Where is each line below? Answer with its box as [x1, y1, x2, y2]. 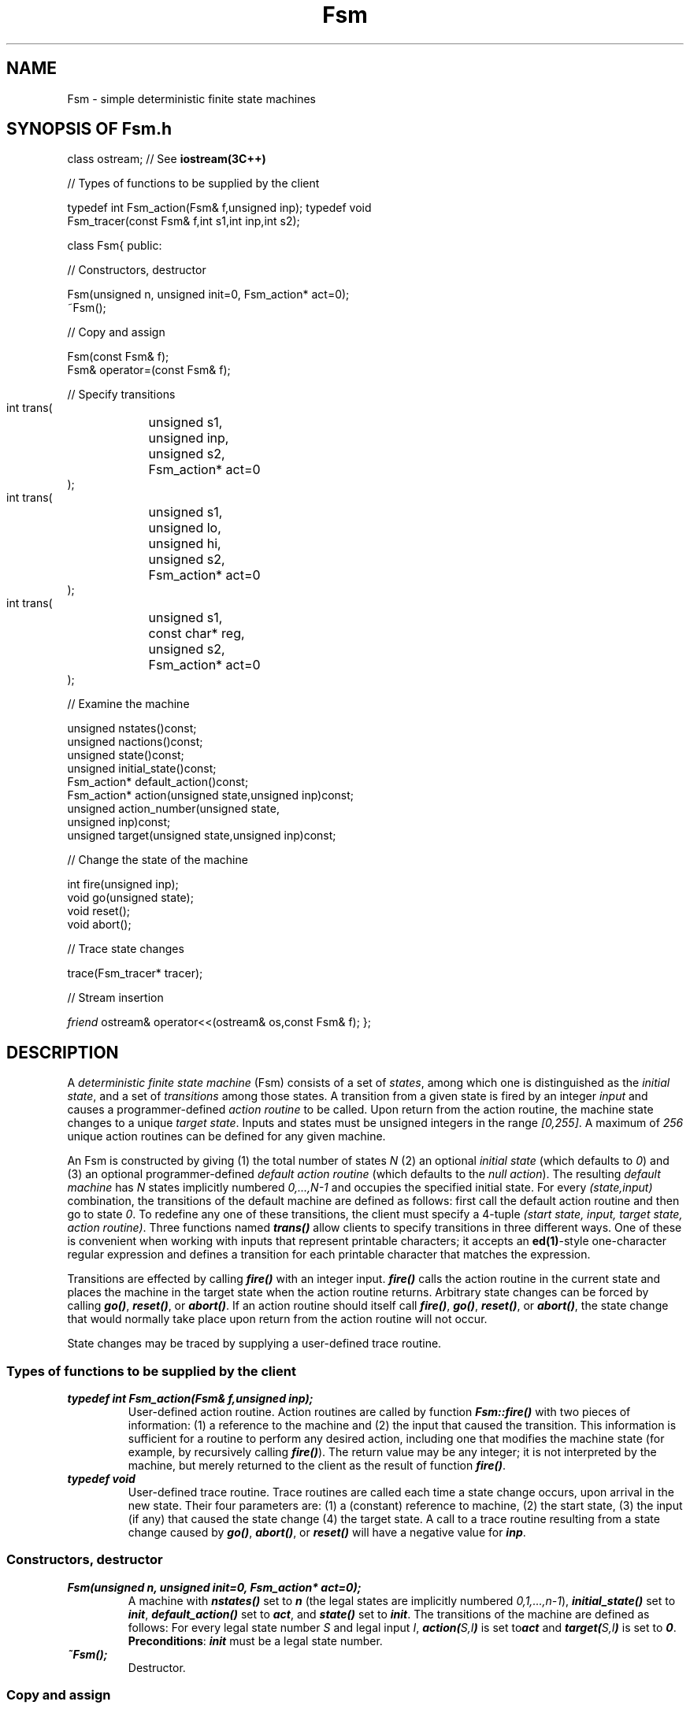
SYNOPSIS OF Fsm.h [6, 119, 172, 139]
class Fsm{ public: [67, 239, 162, 253]
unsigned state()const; [67, 748, 184, 762]
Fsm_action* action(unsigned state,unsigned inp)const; [67, 788, 354, 803]
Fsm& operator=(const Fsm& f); [67, 363, 231, 377]
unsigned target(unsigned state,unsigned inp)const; [67, 829, 336, 843]
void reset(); [67, 904, 131, 918]
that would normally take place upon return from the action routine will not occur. [67, 1312, 488, 1326]
